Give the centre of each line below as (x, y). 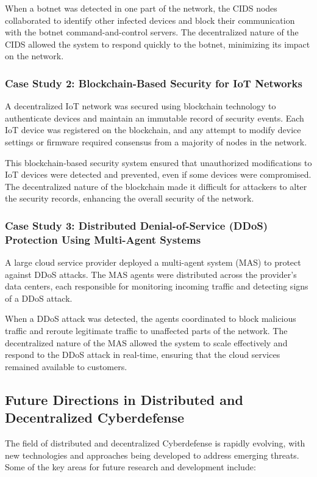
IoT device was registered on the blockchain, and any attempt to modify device (153, 130)
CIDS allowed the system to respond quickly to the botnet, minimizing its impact (158, 44)
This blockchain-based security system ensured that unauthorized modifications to (158, 162)
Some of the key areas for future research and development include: (130, 467)
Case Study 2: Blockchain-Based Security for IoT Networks (154, 83)
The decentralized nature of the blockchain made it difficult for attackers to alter (156, 186)
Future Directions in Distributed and (124, 399)
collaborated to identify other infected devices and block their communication (150, 20)
